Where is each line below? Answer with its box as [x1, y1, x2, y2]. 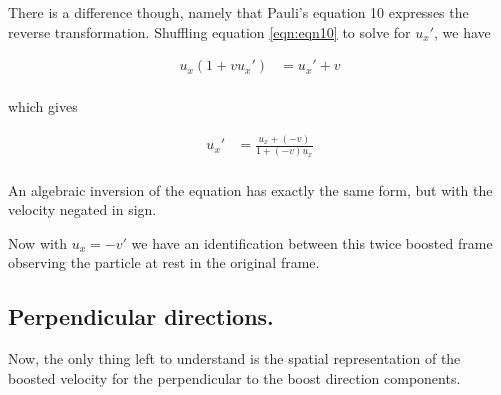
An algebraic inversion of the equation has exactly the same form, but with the [8, 179, 493, 200]
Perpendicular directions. [8, 301, 274, 332]
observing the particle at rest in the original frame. [8, 252, 320, 273]
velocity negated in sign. [8, 199, 157, 220]
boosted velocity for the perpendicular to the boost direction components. [8, 367, 461, 388]
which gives [8, 96, 78, 117]
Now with [8, 232, 68, 253]
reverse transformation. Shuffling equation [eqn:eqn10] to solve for [8, 21, 411, 42]
